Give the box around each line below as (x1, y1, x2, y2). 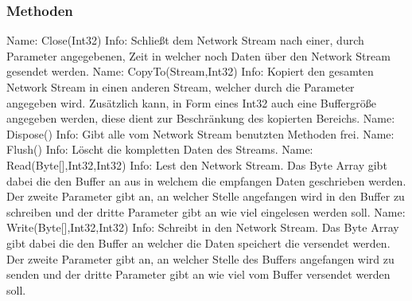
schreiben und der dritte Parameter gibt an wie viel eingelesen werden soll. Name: (6, 203, 406, 220)
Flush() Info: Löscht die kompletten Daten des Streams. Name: (6, 141, 313, 158)
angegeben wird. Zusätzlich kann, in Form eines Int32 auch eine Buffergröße (6, 94, 377, 111)
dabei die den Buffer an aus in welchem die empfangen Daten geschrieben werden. (6, 172, 406, 189)
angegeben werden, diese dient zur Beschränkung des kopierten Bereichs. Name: (6, 110, 395, 127)
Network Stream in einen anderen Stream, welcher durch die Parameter (6, 79, 355, 95)
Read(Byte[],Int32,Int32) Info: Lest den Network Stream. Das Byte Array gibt (6, 156, 387, 173)
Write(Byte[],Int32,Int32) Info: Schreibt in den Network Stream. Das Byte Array (6, 219, 399, 236)
